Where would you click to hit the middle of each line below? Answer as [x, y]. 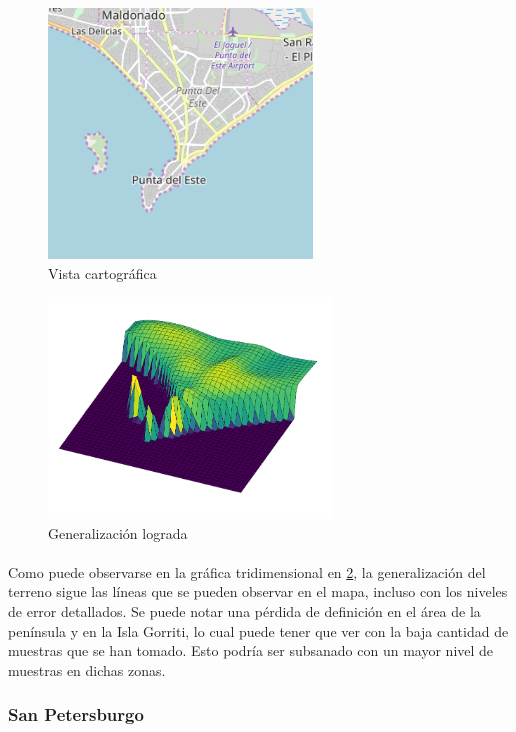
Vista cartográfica [102, 272]
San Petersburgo [76, 714]
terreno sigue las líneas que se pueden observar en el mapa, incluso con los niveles [258, 591]
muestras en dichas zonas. [87, 669]
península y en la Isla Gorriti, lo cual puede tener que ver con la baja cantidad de [258, 630]
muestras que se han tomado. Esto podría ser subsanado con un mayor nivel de [251, 650]
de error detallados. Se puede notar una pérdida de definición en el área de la [244, 610]
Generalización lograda [118, 532]
